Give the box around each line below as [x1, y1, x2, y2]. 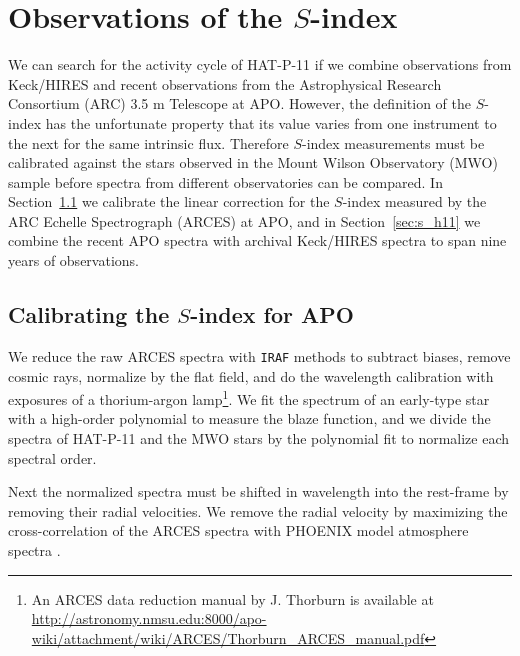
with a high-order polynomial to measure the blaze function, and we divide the [8, 408, 491, 429]
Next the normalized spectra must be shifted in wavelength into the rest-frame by [8, 481, 509, 502]
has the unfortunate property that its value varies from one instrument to [45, 112, 497, 133]
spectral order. [8, 447, 97, 468]
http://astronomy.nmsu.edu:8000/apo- [31, 608, 267, 629]
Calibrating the [8, 299, 170, 330]
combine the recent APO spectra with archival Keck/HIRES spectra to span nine [8, 230, 507, 251]
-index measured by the [342, 191, 487, 212]
